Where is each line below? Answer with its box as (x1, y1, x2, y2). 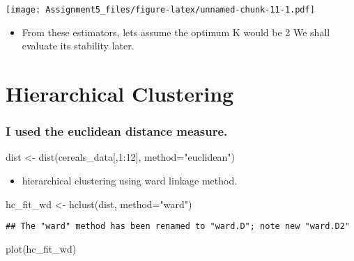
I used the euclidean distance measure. (6, 122, 228, 140)
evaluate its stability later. (22, 38, 134, 53)
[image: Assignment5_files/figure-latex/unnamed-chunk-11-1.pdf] (6, 5, 315, 15)
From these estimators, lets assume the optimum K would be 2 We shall (22, 24, 330, 39)
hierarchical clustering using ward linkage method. (22, 173, 238, 188)
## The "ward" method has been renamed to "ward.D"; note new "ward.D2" (6, 221, 350, 232)
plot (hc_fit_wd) (6, 241, 77, 255)
